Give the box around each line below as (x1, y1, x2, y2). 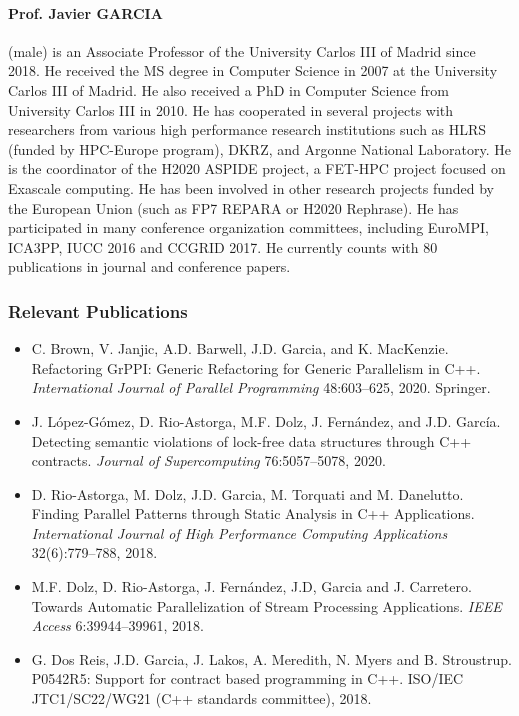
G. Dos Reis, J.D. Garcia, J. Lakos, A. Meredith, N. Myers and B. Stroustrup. (31, 648, 512, 669)
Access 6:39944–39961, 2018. (31, 615, 204, 636)
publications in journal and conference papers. (8, 256, 291, 277)
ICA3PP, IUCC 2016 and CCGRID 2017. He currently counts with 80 (8, 236, 438, 257)
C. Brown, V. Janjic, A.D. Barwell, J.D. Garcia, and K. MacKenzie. (31, 338, 449, 359)
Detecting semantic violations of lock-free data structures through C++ (31, 430, 472, 451)
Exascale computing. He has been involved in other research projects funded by (8, 177, 494, 198)
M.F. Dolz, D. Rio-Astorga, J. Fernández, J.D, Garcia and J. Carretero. (31, 576, 472, 597)
